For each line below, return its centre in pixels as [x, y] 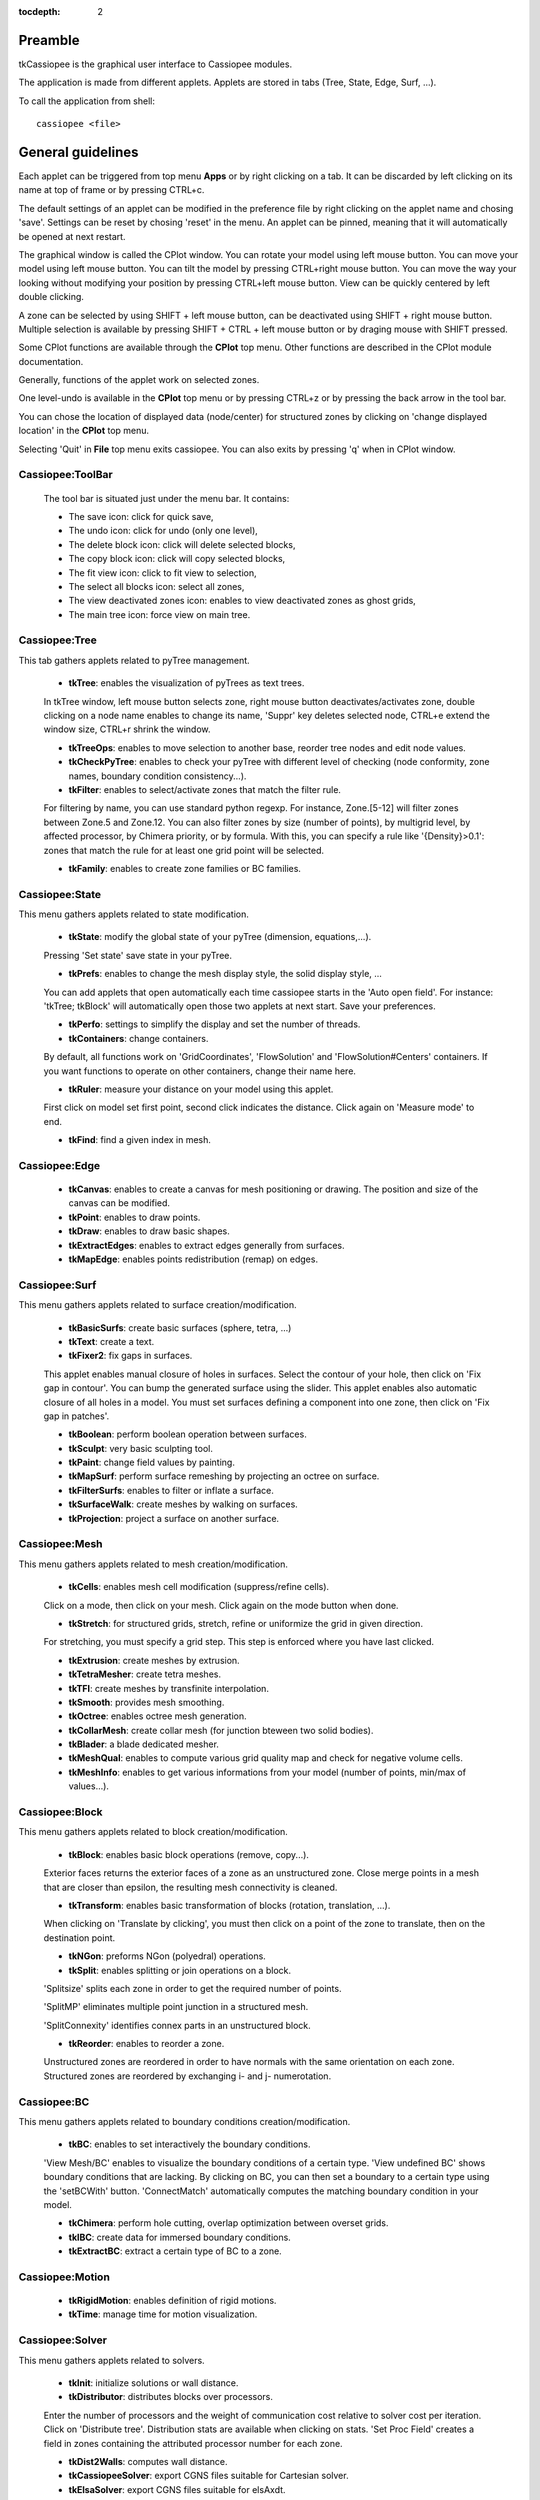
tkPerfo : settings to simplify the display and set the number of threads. [214, 1024]
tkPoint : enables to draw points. [134, 1217]
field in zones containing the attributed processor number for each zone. [193, 2443]
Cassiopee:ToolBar [66, 475]
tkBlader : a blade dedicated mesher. [144, 1744]
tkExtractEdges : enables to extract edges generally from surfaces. [206, 1245]
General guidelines [78, 151]
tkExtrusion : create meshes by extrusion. [154, 1660]
